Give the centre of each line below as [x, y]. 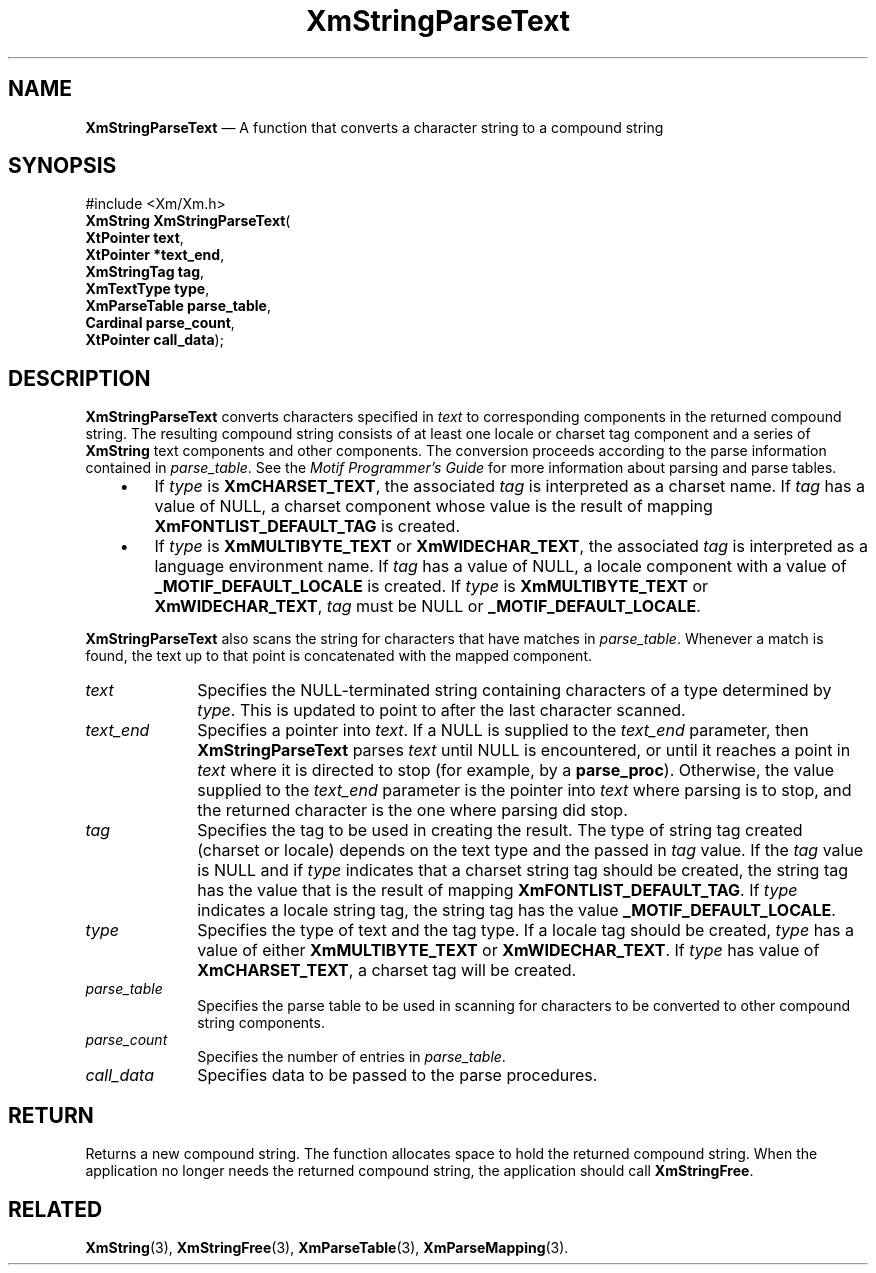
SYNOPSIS [62, 166]
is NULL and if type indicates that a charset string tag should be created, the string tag [522, 870]
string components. [261, 1023]
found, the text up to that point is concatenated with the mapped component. [338, 656]
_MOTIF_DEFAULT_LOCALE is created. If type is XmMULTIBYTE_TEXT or [431, 586]
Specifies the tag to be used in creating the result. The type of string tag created [500, 830]
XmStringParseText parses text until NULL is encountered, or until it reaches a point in [524, 750]
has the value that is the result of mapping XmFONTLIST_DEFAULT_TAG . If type [497, 890]
